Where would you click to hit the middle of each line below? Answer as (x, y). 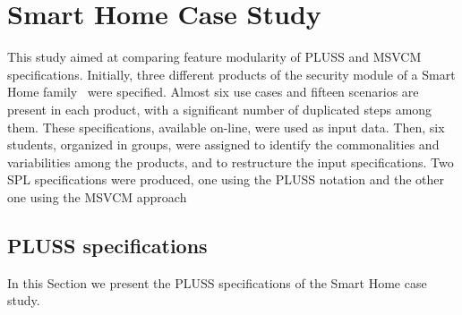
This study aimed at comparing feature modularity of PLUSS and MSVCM (214, 57)
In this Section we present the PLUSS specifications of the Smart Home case (217, 282)
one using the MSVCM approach (97, 196)
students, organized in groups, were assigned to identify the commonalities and (223, 145)
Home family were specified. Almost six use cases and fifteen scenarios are (213, 92)
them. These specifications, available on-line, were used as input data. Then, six (226, 127)
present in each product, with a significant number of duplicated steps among (220, 109)
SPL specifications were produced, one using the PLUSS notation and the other (226, 179)
